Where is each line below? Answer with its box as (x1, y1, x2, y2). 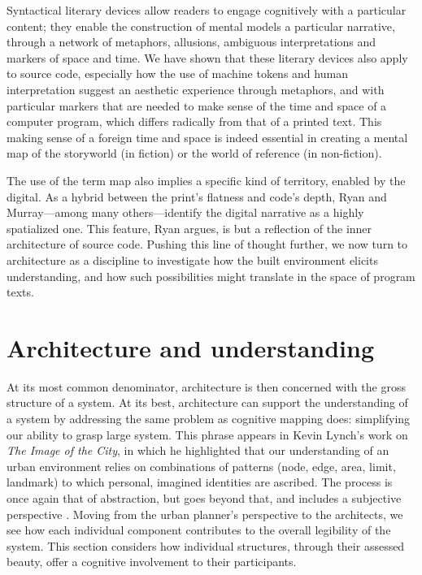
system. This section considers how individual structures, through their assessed (7, 537, 405, 554)
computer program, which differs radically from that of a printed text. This (7, 113, 382, 130)
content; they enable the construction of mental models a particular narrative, (7, 17, 395, 34)
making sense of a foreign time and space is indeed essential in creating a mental (7, 128, 408, 145)
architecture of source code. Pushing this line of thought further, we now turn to (7, 236, 408, 253)
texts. (7, 283, 34, 300)
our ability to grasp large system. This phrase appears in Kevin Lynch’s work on (7, 426, 408, 443)
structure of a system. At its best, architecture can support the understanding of (7, 394, 408, 411)
